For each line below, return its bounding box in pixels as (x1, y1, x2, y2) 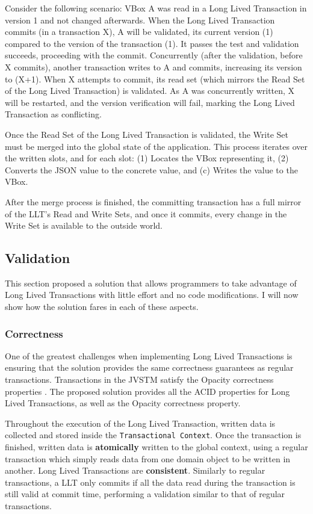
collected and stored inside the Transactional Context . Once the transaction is (5, 429, 302, 441)
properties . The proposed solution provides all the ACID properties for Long (5, 385, 290, 397)
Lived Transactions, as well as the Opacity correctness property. (5, 397, 241, 409)
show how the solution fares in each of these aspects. (5, 300, 199, 313)
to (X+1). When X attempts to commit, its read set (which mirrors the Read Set (5, 72, 305, 85)
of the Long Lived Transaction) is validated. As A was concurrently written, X (5, 84, 295, 97)
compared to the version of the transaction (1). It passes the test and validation (5, 37, 299, 49)
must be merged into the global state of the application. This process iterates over (5, 140, 308, 152)
